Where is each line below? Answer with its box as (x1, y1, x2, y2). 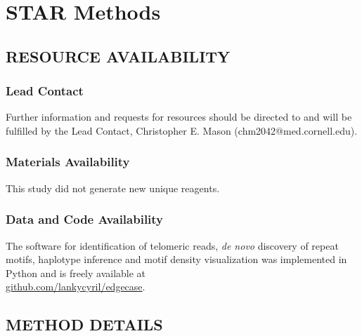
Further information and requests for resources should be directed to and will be (6, 109, 352, 124)
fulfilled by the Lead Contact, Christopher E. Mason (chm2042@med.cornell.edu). (6, 123, 358, 137)
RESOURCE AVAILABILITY (6, 45, 231, 67)
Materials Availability (6, 153, 130, 170)
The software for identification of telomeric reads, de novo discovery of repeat (6, 238, 339, 253)
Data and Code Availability (6, 210, 164, 228)
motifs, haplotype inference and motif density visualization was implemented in (6, 252, 347, 267)
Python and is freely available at (6, 265, 146, 280)
